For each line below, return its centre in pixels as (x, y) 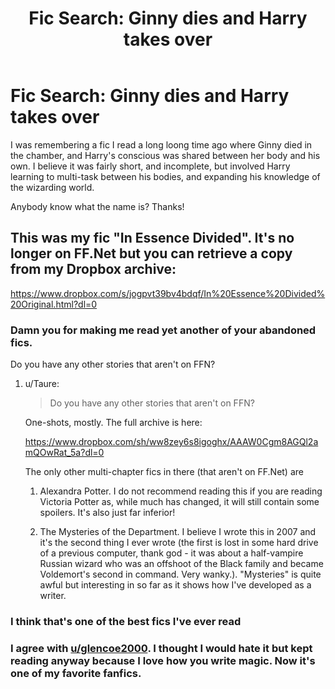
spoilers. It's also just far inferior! (107, 513)
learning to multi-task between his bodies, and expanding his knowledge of (165, 176)
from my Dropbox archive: (93, 269)
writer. (53, 596)
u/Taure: (42, 384)
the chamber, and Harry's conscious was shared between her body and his (165, 155)
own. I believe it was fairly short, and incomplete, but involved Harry (150, 166)
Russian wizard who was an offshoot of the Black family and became (181, 564)
